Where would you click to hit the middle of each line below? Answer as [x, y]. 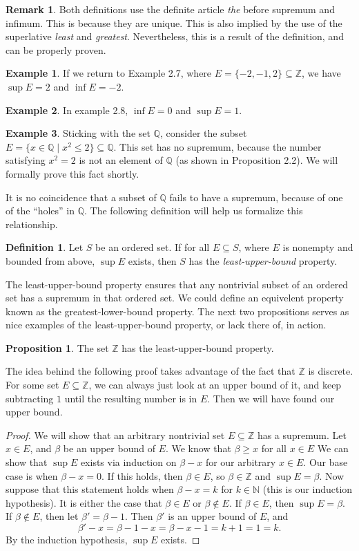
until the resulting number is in [131, 398]
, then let [59, 516]
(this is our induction [308, 489]
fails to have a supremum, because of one [256, 197]
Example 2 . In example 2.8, [67, 110]
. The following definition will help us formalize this [194, 211]
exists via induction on [128, 462]
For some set [32, 385]
